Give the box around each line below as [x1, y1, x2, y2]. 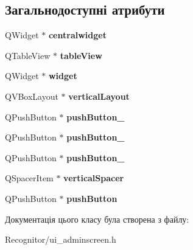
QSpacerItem [5, 172, 54, 184]
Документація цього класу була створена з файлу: [5, 212, 189, 225]
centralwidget [48, 29, 107, 41]
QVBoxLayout [5, 89, 58, 102]
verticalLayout [68, 89, 130, 102]
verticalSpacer [63, 172, 124, 184]
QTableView [5, 49, 51, 61]
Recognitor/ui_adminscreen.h [5, 233, 116, 246]
